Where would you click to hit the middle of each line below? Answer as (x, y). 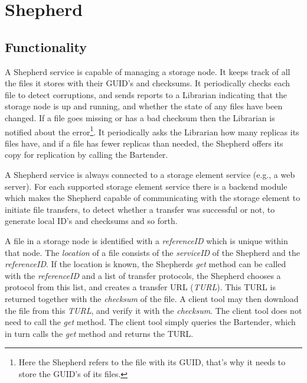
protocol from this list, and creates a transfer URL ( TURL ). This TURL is (140, 287)
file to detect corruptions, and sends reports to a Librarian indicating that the (146, 94)
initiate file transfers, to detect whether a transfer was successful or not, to (140, 209)
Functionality (46, 46)
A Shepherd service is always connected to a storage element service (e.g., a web (150, 174)
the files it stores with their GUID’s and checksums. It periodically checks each (148, 83)
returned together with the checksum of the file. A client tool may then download (152, 298)
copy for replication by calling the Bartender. (86, 155)
